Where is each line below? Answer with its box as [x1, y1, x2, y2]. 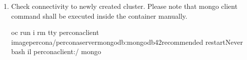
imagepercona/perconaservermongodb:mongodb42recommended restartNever [11, 36, 243, 47]
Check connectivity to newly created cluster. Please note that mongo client [11, 1, 238, 11]
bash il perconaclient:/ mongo [11, 46, 101, 57]
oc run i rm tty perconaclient [11, 27, 99, 37]
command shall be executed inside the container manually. [11, 10, 187, 21]
